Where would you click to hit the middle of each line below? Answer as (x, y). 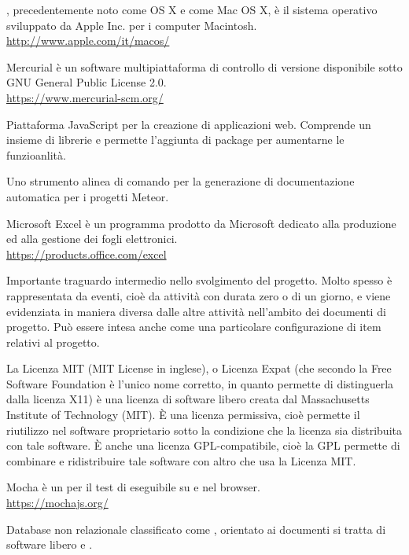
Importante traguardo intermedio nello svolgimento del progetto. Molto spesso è (199, 280)
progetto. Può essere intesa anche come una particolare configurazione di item (194, 327)
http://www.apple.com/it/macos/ (88, 40)
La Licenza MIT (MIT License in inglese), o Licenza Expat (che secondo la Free (199, 368)
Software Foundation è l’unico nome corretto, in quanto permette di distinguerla (200, 383)
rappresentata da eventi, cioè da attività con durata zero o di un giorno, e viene (199, 295)
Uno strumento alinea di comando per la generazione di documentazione (181, 181)
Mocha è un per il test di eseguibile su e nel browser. (133, 487)
